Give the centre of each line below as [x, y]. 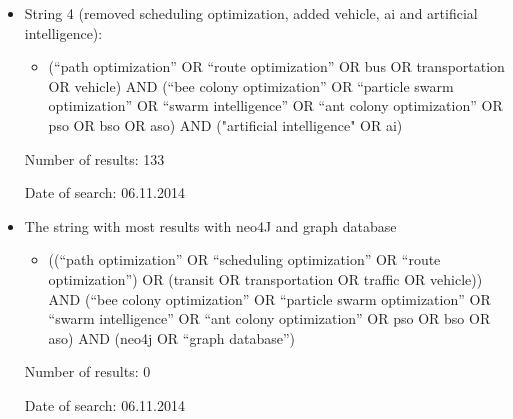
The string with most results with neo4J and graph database [210, 225]
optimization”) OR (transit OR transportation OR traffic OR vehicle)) [265, 278]
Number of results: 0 [87, 371]
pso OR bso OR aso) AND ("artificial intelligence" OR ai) [225, 124]
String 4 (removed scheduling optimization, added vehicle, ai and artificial [251, 13]
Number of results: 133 [94, 158]
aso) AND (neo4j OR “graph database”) [171, 337]
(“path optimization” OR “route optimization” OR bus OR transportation [276, 66]
